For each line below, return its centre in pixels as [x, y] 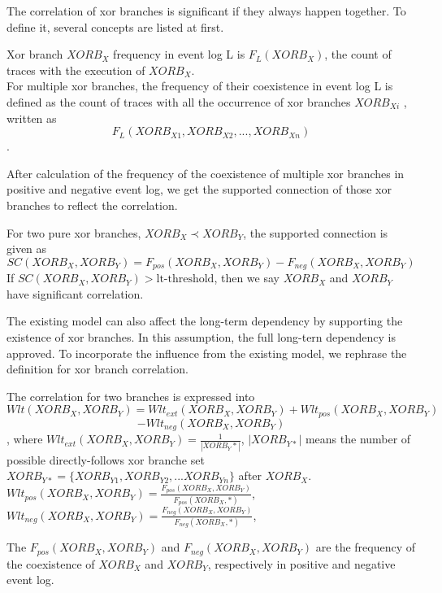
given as [27, 249]
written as [32, 118]
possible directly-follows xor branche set [106, 459]
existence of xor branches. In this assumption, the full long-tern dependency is [201, 336]
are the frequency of [366, 547]
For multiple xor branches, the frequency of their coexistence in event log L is [200, 86]
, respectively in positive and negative [301, 563]
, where [25, 439]
